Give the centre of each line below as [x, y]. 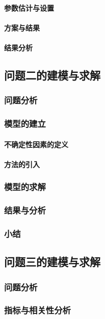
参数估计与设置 [29, 7]
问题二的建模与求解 [52, 75]
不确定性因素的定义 [36, 144]
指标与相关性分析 [37, 310]
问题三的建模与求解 [52, 262]
